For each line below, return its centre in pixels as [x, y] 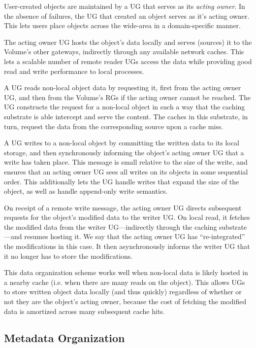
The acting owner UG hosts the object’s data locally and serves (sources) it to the [128, 42]
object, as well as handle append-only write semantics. [86, 191]
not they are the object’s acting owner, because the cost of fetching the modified [125, 301]
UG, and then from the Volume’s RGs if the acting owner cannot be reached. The [128, 97]
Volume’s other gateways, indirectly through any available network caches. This [124, 52]
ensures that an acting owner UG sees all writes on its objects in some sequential [126, 171]
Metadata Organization [64, 337]
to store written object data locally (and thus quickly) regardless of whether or [123, 292]
